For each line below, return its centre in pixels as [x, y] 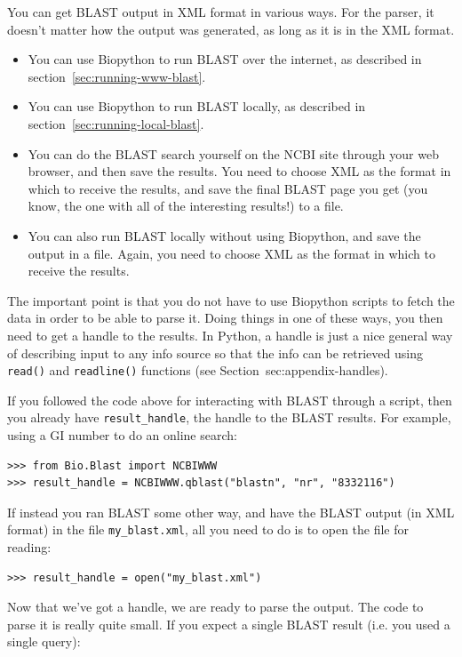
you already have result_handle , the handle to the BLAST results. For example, [229, 417]
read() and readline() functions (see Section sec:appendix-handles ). [198, 370]
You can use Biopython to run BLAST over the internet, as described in [225, 59]
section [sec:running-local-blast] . [116, 123]
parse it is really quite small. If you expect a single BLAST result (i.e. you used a [229, 624]
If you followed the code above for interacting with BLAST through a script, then [230, 400]
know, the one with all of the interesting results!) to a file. [186, 206]
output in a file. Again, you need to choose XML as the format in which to [231, 253]
